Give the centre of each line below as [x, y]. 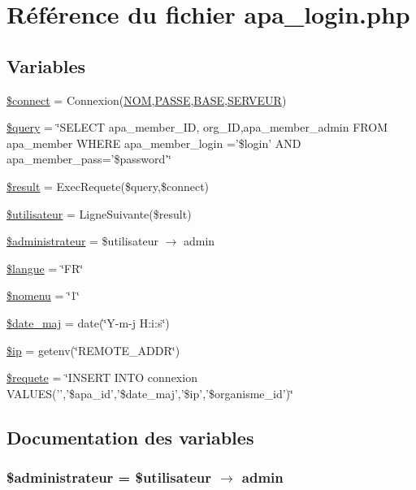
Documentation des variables [130, 437]
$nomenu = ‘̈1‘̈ [43, 295]
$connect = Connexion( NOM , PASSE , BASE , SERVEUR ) [147, 100]
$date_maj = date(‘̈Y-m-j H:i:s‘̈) [88, 322]
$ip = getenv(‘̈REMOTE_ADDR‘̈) [93, 350]
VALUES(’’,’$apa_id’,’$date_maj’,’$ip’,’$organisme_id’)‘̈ [150, 393]
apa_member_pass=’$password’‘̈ [89, 159]
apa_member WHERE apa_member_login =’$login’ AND [154, 143]
